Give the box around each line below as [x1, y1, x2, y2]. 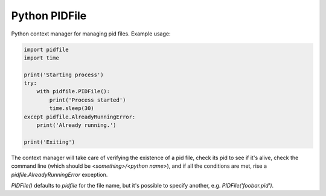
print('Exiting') [24, 138, 75, 145]
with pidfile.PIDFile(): [36, 88, 110, 95]
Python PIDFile [11, 9, 87, 22]
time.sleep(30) [49, 105, 95, 112]
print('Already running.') [36, 122, 117, 129]
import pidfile [24, 46, 69, 53]
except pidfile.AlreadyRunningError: [24, 113, 136, 120]
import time [24, 54, 60, 61]
